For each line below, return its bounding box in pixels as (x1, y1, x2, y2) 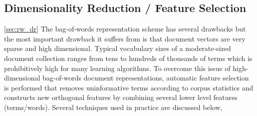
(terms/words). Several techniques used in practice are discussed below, (4, 101, 223, 112)
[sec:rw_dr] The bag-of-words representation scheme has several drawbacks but (4, 23, 246, 34)
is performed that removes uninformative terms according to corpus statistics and (4, 82, 254, 92)
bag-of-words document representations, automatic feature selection (42, 72, 249, 83)
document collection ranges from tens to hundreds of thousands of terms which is (4, 52, 253, 63)
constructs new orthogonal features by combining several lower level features (4, 92, 238, 102)
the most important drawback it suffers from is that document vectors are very (4, 33, 246, 43)
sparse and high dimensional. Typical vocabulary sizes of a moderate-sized (4, 43, 231, 53)
